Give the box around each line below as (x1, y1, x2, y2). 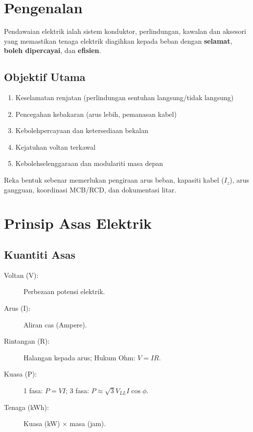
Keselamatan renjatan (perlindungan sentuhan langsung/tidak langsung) (15, 92, 234, 103)
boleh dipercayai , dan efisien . (4, 45, 101, 55)
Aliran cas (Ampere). (23, 319, 87, 329)
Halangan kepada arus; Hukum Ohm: (23, 352, 136, 362)
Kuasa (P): (4, 369, 37, 379)
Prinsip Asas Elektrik (4, 213, 152, 233)
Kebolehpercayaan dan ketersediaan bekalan (15, 125, 149, 135)
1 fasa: (23, 385, 43, 395)
